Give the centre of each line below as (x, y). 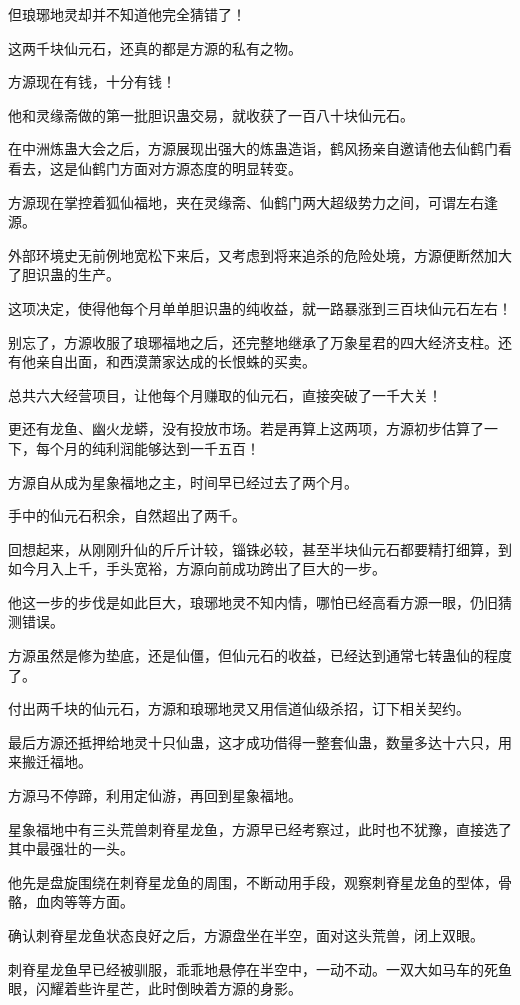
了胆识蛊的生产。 (64, 274)
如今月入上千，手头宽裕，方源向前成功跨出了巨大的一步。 (197, 568)
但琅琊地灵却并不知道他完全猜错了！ (127, 14)
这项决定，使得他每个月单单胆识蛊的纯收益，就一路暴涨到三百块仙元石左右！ (260, 307)
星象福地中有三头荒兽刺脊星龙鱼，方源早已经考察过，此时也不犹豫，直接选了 (260, 828)
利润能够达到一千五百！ (182, 447)
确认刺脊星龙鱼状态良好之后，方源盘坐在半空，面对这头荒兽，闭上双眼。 (246, 935)
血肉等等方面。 (84, 901)
